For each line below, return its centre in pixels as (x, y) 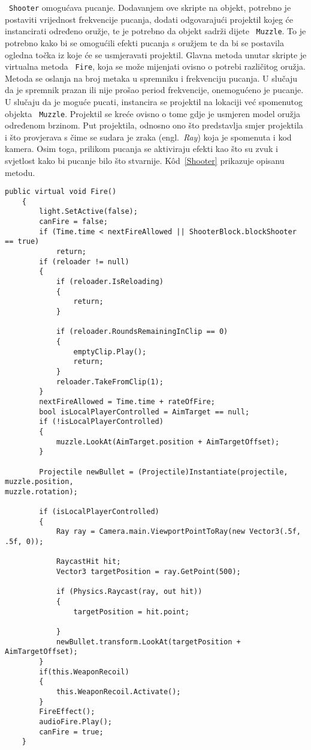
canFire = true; (71, 732)
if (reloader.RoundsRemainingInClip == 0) (142, 332)
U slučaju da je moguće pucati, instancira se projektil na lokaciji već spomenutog (154, 101)
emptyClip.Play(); (110, 352)
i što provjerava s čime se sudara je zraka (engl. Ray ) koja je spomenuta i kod (148, 137)
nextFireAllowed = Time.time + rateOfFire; (127, 401)
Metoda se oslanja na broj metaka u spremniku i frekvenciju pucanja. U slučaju (151, 78)
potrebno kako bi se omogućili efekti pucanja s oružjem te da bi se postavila (144, 42)
